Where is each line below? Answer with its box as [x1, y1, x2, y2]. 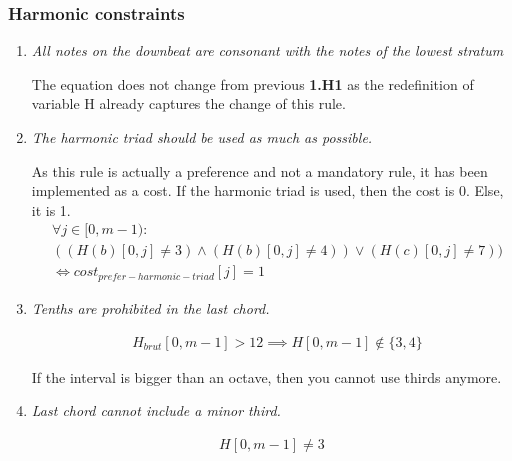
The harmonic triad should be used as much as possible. [31, 127, 373, 147]
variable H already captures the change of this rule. [31, 93, 346, 114]
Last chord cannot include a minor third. [31, 400, 281, 421]
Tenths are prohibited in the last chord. [31, 297, 270, 318]
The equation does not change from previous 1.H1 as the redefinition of [31, 73, 474, 94]
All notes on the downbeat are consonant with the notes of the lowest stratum [31, 40, 504, 61]
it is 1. [31, 199, 71, 220]
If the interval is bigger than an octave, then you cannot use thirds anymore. [31, 366, 502, 387]
